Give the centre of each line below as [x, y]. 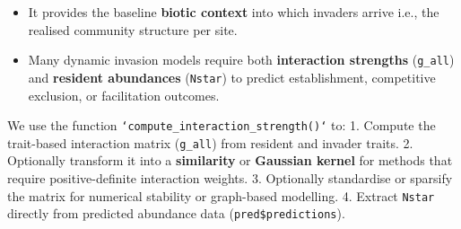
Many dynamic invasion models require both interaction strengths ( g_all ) [241, 60]
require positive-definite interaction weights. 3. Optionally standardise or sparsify [230, 178]
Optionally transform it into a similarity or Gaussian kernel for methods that [230, 160]
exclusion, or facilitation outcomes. [124, 95]
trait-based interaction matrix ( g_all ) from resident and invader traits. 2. [210, 142]
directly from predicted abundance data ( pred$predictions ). [176, 213]
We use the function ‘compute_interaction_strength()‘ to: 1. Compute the [222, 125]
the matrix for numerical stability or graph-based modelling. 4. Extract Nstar [221, 195]
